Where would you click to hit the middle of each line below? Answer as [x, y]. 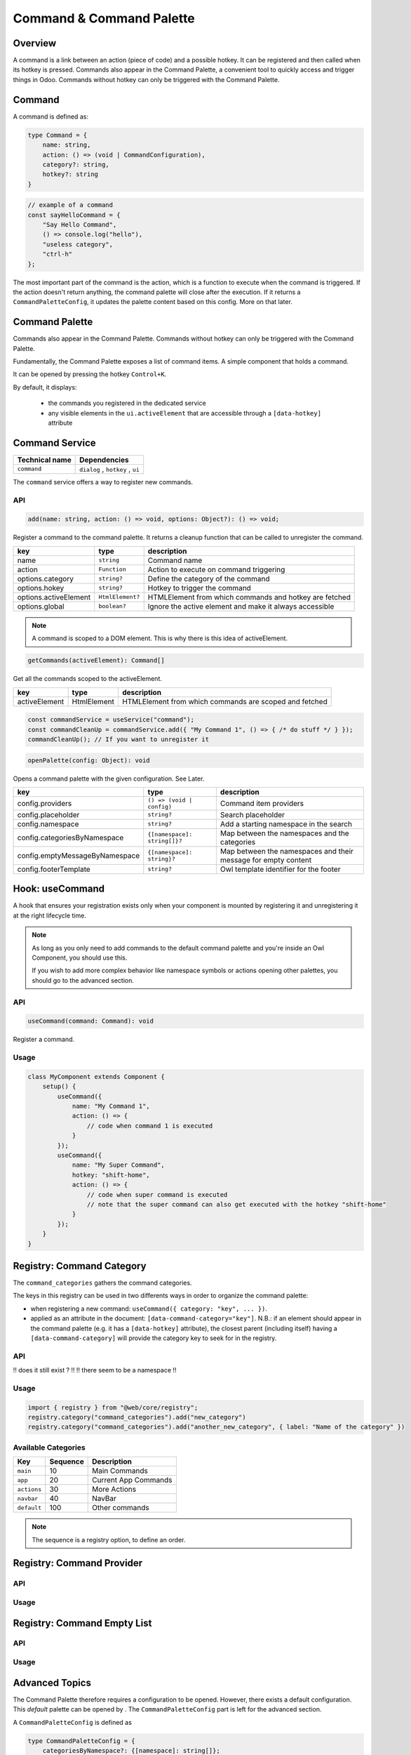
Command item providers [262, 803]
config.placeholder [48, 814]
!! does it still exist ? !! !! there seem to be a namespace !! [95, 1370]
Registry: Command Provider [78, 1563]
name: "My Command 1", [111, 1106]
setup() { [59, 1087]
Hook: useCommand [59, 889]
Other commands [121, 1508]
